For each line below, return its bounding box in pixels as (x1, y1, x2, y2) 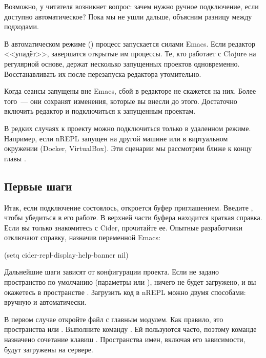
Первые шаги (4, 178, 72, 194)
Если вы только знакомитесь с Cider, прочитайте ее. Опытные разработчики (4, 222, 243, 233)
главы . (4, 153, 26, 163)
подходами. (4, 21, 39, 32)
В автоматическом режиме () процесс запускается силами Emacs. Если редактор (4, 38, 255, 49)
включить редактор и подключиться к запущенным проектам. (4, 106, 196, 116)
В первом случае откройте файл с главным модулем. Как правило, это (4, 313, 223, 324)
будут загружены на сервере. (4, 344, 93, 354)
